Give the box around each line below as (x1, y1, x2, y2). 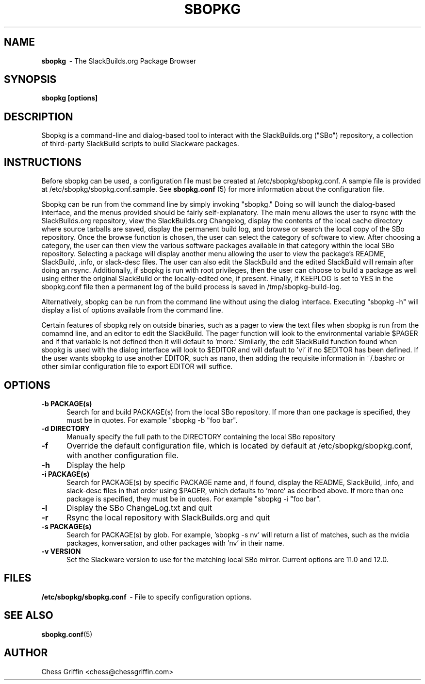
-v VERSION (41, 547, 81, 555)
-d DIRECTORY (41, 424, 90, 433)
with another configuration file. (66, 450, 179, 460)
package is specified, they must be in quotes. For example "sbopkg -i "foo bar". (66, 494, 321, 503)
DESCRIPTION (4, 110, 73, 123)
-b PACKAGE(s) (41, 399, 92, 408)
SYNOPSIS (4, 73, 57, 86)
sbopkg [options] (41, 94, 98, 102)
